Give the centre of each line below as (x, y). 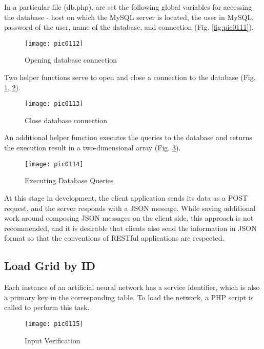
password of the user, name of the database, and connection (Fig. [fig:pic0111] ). (129, 27)
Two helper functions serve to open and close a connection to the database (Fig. (130, 77)
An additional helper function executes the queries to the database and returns (128, 137)
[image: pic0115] (54, 324)
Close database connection (66, 120)
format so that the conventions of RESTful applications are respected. (114, 238)
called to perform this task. (47, 307)
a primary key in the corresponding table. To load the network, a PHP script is (129, 297)
